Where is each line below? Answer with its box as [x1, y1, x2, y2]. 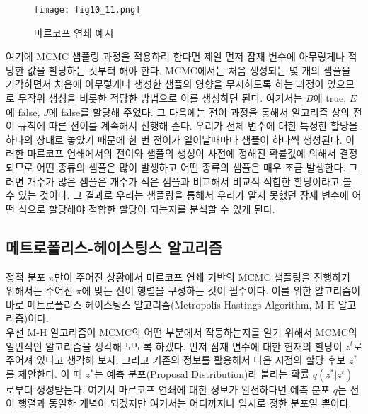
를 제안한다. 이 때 [6, 366, 83, 381]
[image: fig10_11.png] [34, 5, 141, 15]
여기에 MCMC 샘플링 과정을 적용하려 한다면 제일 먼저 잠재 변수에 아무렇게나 [6, 49, 345, 64]
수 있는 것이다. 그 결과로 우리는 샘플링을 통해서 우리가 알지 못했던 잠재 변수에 [6, 188, 349, 202]
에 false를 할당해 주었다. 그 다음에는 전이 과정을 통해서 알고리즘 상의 [48, 104, 350, 119]
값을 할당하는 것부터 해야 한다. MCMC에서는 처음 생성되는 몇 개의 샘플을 [27, 62, 351, 77]
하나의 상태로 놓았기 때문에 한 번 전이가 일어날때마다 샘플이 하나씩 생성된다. [6, 132, 343, 146]
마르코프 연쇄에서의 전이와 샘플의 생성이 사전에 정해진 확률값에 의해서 [27, 146, 336, 161]
